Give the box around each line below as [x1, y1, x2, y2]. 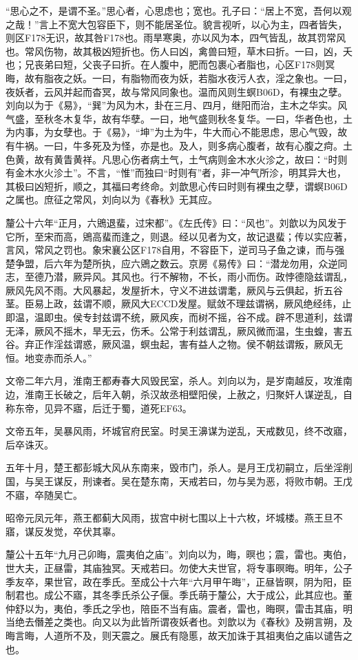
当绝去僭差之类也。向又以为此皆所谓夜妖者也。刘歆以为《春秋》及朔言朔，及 [6, 615, 352, 629]
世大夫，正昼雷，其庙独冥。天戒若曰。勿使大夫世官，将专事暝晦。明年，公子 [6, 560, 352, 575]
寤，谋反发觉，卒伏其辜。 [6, 524, 121, 538]
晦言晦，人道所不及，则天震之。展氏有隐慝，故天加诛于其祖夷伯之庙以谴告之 [6, 628, 352, 642]
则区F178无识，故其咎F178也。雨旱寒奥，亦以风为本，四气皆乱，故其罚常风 [6, 30, 346, 45]
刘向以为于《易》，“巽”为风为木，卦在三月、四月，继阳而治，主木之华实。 [6, 98, 338, 112]
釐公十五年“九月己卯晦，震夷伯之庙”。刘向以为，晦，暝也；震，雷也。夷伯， [6, 547, 352, 561]
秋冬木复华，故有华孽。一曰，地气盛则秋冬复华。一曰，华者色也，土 [43, 111, 352, 125]
